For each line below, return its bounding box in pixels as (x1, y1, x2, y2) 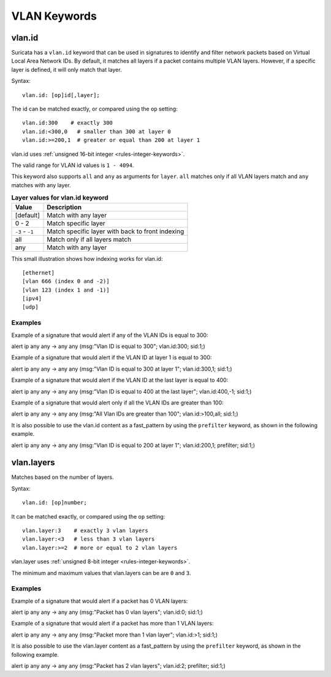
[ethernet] (22, 269, 55, 276)
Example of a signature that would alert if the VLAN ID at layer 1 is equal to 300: (11, 354, 212, 362)
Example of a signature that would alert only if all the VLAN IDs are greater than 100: (11, 399, 224, 406)
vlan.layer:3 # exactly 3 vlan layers (22, 527, 148, 534)
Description (47, 203, 82, 211)
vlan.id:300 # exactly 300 (22, 120, 113, 126)
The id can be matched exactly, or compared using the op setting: (11, 105, 178, 113)
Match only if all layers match (47, 235, 132, 244)
